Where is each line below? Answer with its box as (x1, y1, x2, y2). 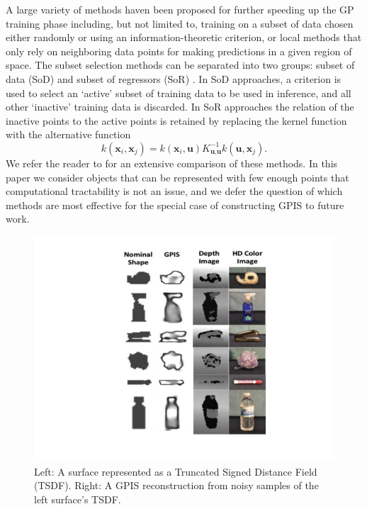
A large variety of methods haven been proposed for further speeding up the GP (6, 2, 354, 16)
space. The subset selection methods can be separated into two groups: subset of (6, 57, 355, 72)
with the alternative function (6, 127, 131, 142)
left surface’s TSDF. (34, 491, 121, 506)
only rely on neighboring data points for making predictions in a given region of (6, 43, 352, 58)
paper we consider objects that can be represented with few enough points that (6, 169, 349, 184)
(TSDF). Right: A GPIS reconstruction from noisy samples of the (34, 478, 319, 493)
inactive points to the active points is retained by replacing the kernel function (6, 113, 347, 128)
